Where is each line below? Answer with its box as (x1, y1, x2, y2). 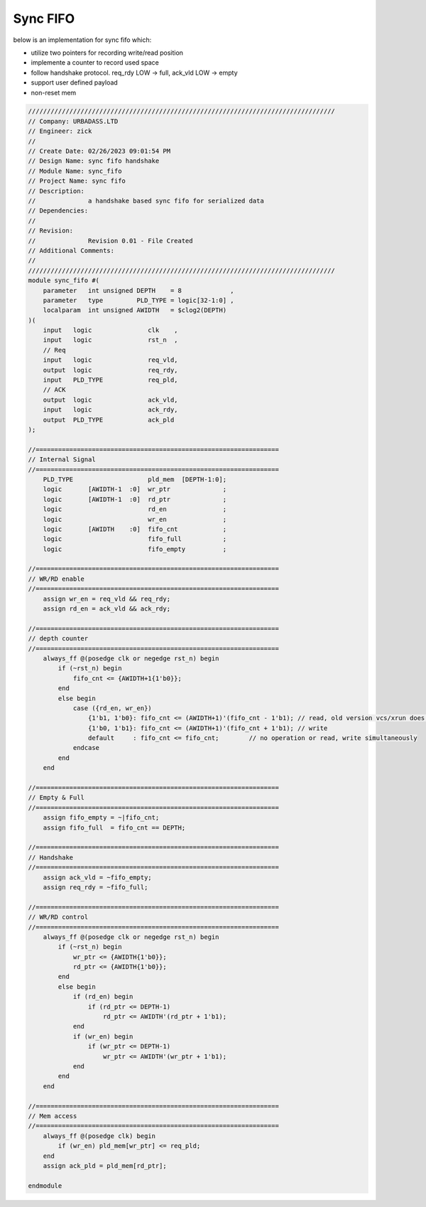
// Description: (28, 187, 85, 195)
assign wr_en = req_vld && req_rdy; (43, 594, 170, 603)
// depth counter (28, 635, 89, 643)
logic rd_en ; (43, 505, 227, 513)
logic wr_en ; (43, 515, 227, 523)
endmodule (28, 1181, 62, 1190)
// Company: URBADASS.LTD (28, 117, 119, 125)
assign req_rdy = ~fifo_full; (43, 883, 148, 891)
